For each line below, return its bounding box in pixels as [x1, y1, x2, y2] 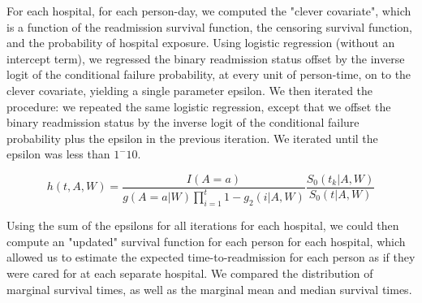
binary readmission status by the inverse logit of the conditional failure [6, 114, 360, 131]
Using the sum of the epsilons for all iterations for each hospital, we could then [6, 217, 399, 234]
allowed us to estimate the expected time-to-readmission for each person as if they [6, 249, 416, 266]
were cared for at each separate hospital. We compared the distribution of [6, 264, 373, 281]
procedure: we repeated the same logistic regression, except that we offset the [6, 97, 391, 115]
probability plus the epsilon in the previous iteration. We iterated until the [6, 129, 378, 146]
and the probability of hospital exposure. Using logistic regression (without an [6, 34, 395, 51]
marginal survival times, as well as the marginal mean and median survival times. [6, 280, 412, 297]
